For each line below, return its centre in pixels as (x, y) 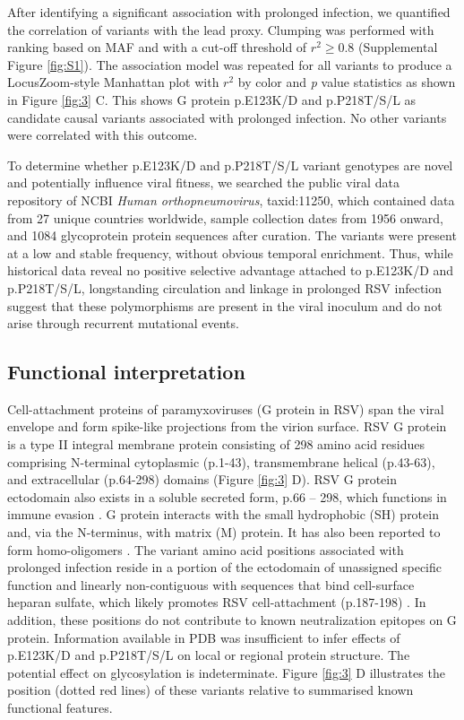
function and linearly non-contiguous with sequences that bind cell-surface (211, 584)
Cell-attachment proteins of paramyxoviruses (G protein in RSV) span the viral (226, 408)
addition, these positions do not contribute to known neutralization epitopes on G (232, 620)
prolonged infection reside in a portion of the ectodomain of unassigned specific (225, 567)
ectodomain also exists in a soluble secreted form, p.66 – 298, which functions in (227, 496)
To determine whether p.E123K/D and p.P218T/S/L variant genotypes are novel (230, 165)
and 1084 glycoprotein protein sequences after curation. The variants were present (232, 235)
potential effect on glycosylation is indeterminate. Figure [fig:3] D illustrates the (226, 672)
